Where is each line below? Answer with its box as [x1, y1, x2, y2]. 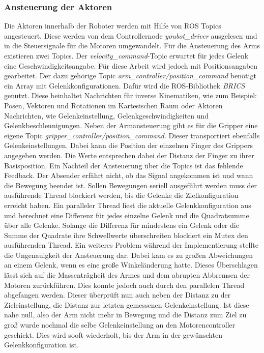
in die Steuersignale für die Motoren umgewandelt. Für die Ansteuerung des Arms [4, 40, 260, 51]
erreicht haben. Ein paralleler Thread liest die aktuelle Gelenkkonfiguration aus [4, 199, 251, 210]
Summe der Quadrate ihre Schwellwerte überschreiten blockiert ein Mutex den [4, 229, 248, 240]
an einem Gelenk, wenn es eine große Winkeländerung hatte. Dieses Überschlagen [4, 259, 258, 270]
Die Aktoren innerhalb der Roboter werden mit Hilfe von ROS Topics [4, 20, 221, 31]
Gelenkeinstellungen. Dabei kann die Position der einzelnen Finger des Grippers [4, 140, 253, 151]
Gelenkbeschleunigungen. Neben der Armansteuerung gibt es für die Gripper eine [4, 120, 258, 131]
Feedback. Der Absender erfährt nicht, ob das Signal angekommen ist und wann [4, 170, 253, 181]
